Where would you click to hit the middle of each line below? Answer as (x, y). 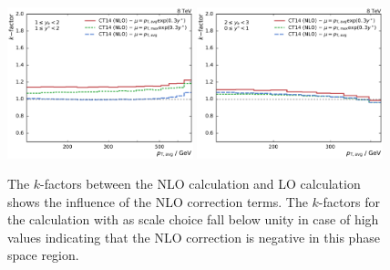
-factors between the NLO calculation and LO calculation (200, 184)
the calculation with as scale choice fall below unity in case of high (193, 219)
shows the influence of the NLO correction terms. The (158, 201)
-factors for (349, 201)
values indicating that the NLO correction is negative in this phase (194, 237)
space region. (43, 255)
